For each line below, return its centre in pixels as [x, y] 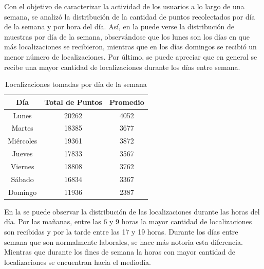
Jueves [22, 154]
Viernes [22, 166]
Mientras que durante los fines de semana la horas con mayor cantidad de [120, 252]
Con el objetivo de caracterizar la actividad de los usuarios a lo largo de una [124, 6]
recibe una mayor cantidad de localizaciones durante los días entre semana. [122, 67]
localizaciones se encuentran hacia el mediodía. [78, 262]
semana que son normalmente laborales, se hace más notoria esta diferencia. [124, 241]
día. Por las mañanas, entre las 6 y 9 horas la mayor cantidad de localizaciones [128, 221]
